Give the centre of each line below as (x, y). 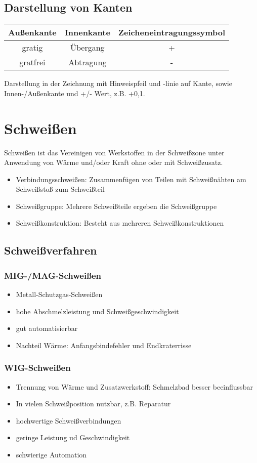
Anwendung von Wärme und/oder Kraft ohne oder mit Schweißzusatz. (114, 162)
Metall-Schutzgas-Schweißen (59, 294)
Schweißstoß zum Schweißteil (60, 189)
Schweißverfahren (51, 250)
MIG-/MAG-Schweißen (53, 275)
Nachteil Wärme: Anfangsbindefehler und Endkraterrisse (104, 345)
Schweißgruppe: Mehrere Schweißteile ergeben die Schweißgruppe (116, 206)
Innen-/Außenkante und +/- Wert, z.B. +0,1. (75, 93)
